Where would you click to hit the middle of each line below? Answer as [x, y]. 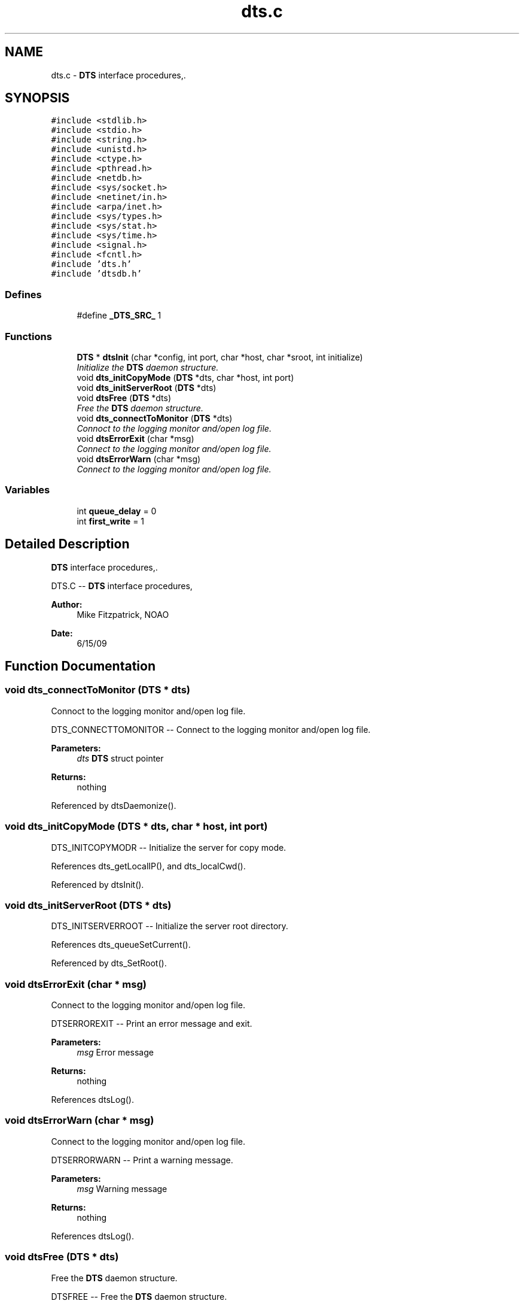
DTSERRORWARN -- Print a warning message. [142, 1160]
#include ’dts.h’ [92, 264]
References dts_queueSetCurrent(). [121, 945]
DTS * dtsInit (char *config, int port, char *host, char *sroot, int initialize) [220, 357]
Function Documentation [80, 666]
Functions [28, 336]
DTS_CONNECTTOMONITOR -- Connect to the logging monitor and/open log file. [211, 729]
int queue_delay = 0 [117, 511]
